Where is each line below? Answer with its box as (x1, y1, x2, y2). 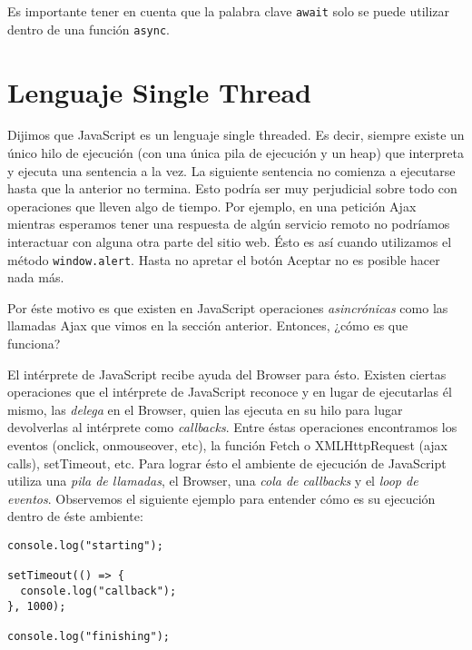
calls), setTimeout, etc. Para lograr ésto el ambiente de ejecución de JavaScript (7, 453, 447, 472)
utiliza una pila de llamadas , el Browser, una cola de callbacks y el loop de (7, 471, 418, 490)
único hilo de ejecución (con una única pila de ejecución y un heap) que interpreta (7, 143, 464, 162)
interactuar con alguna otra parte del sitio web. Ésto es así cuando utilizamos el (7, 232, 452, 251)
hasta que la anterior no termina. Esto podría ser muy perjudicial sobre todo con (7, 179, 457, 198)
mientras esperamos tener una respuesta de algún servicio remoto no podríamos (7, 214, 450, 233)
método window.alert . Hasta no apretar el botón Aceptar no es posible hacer (7, 250, 440, 269)
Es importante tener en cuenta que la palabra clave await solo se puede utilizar (7, 2, 450, 20)
